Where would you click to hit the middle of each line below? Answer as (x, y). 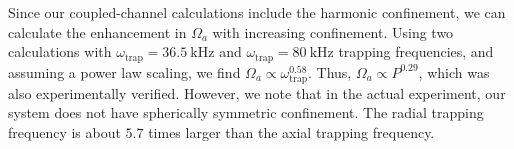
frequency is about (64, 131)
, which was (454, 71)
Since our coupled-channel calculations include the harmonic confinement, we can (257, 12)
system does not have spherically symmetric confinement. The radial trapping (246, 112)
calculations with (60, 51)
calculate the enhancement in (97, 31)
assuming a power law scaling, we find (124, 71)
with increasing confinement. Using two (333, 31)
